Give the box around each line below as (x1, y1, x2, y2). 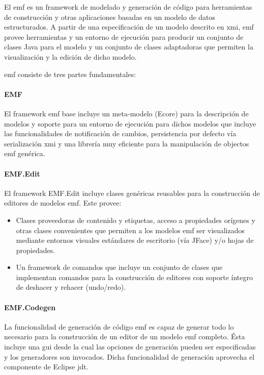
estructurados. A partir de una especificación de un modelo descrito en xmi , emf (4, 21, 254, 32)
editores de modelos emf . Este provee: (4, 197, 122, 208)
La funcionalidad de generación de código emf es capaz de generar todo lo (4, 321, 234, 332)
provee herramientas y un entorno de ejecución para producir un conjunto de (4, 31, 244, 42)
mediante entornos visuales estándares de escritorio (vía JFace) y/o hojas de (16, 235, 254, 245)
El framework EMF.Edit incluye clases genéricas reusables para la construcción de (4, 187, 260, 198)
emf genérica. (4, 148, 45, 159)
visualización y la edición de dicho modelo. (4, 51, 137, 62)
